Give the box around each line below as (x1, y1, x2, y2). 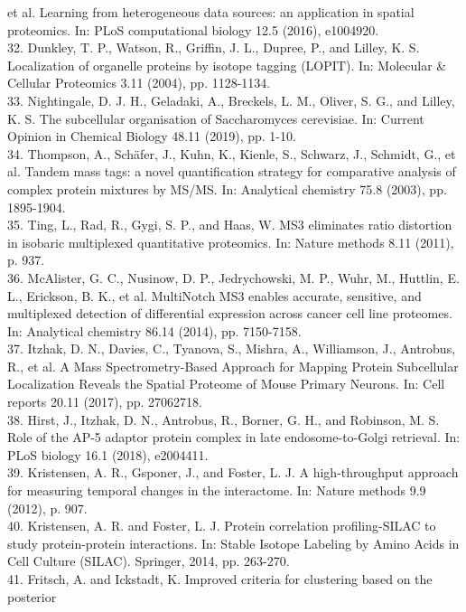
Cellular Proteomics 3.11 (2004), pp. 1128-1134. (7, 73, 271, 92)
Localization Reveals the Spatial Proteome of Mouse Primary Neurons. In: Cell (7, 374, 445, 393)
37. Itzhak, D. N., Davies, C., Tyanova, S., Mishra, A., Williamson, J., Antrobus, (7, 339, 456, 358)
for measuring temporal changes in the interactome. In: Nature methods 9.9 (7, 481, 426, 500)
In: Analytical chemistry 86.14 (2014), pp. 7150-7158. (7, 321, 302, 340)
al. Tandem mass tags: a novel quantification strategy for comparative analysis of (7, 162, 456, 181)
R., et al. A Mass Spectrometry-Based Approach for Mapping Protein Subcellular (7, 356, 459, 375)
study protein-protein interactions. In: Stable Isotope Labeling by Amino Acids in (7, 533, 460, 552)
